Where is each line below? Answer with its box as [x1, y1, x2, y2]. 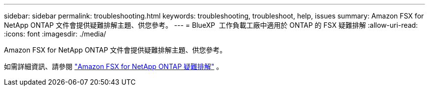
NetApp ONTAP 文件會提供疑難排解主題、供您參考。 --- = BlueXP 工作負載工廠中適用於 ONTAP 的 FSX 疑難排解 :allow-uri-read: [4, 21, 418, 29]
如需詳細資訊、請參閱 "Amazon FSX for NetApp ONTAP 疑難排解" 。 [4, 62, 223, 71]
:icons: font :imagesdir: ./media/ [4, 30, 106, 38]
